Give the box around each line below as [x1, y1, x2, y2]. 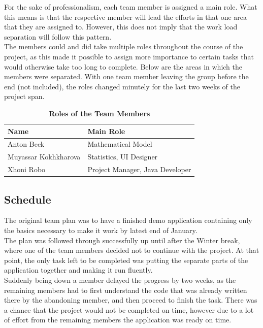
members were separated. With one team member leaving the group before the [4, 71, 249, 82]
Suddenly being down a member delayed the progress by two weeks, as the [4, 274, 236, 285]
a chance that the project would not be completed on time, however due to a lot [4, 304, 254, 315]
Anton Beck [8, 139, 45, 149]
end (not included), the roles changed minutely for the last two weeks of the [4, 81, 241, 91]
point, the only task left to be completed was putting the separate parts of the [4, 254, 248, 265]
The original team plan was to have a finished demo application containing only [4, 215, 252, 225]
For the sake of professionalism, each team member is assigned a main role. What [4, 2, 257, 12]
